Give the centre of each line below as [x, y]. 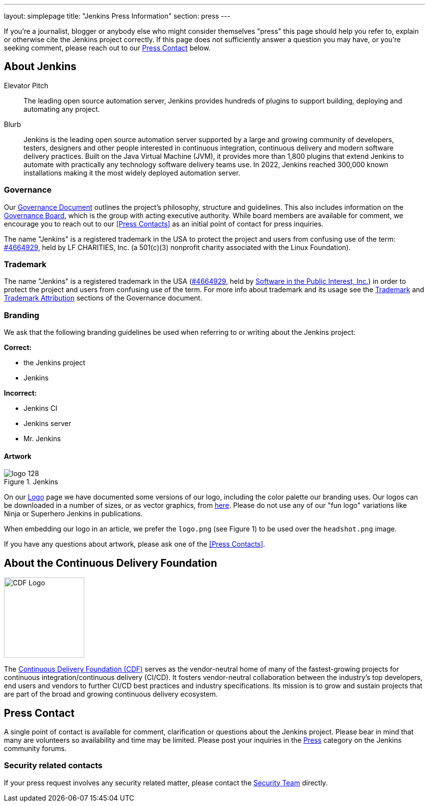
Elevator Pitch [26, 85]
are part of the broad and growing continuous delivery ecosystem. [111, 694]
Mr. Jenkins [42, 439]
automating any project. [62, 109]
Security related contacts [53, 766]
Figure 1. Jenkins [31, 482]
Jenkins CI [41, 408]
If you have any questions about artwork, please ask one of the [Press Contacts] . [135, 544]
